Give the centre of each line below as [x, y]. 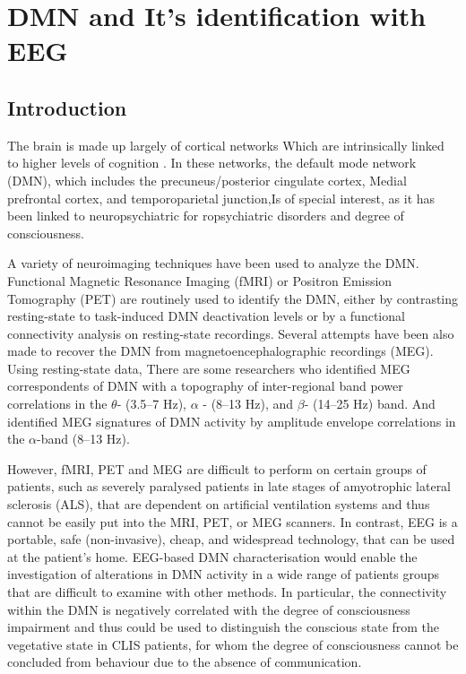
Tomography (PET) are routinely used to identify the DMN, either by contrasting [233, 298]
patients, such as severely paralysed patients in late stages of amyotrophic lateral [229, 486]
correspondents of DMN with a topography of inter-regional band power [205, 386]
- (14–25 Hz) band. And [370, 404]
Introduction [67, 107]
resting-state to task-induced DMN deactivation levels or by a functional [206, 316]
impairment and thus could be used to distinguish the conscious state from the [224, 627]
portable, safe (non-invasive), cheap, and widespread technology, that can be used [231, 539]
